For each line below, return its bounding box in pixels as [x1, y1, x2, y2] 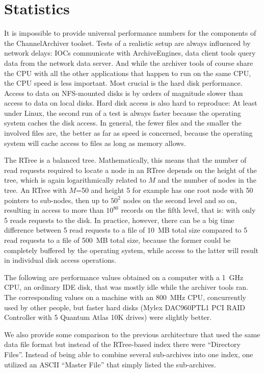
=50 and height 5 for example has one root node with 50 [76, 185, 253, 195]
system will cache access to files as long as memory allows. [4, 137, 186, 148]
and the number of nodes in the [157, 175, 256, 185]
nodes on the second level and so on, [123, 194, 237, 205]
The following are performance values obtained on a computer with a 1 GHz [4, 271, 244, 282]
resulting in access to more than [4, 205, 104, 215]
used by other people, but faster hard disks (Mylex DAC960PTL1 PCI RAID [4, 302, 245, 312]
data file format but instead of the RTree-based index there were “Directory [4, 339, 241, 350]
